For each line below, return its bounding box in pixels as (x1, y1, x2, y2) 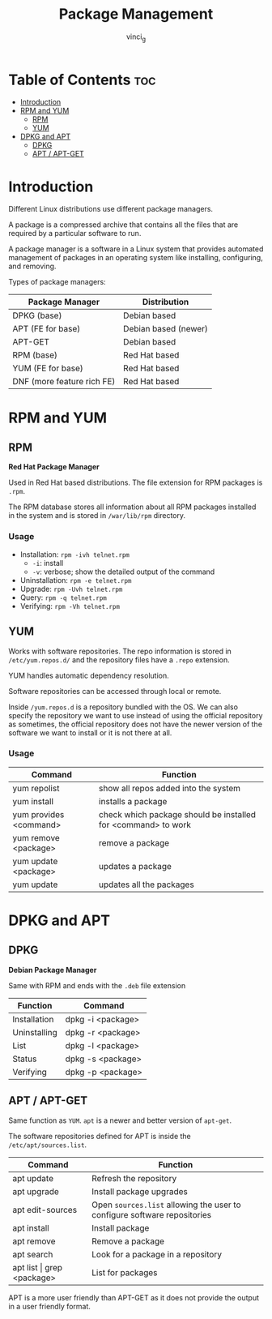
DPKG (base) (12, 310, 62, 321)
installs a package (98, 795, 168, 807)
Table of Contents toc (8, 71, 156, 89)
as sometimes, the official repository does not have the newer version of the (8, 719, 263, 729)
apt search (12, 1248, 53, 1260)
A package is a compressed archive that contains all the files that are (8, 220, 239, 229)
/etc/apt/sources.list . (8, 1140, 87, 1150)
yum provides (12, 808, 65, 820)
